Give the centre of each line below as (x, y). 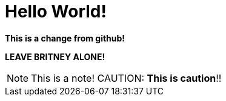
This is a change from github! (65, 38)
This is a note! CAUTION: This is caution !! (126, 78)
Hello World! (56, 11)
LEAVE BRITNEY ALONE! (55, 57)
